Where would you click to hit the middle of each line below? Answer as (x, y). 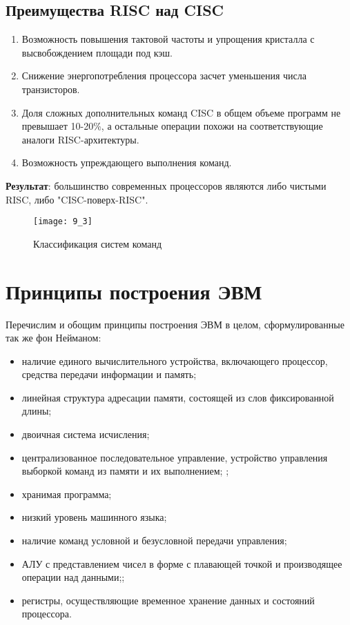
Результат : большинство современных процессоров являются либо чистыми (166, 185)
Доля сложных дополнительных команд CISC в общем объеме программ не (181, 112)
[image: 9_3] (63, 222)
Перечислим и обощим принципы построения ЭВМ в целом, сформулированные (175, 324)
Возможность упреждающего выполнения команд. (127, 162)
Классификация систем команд (98, 243)
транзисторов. (51, 89)
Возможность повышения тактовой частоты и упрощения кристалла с (168, 39)
